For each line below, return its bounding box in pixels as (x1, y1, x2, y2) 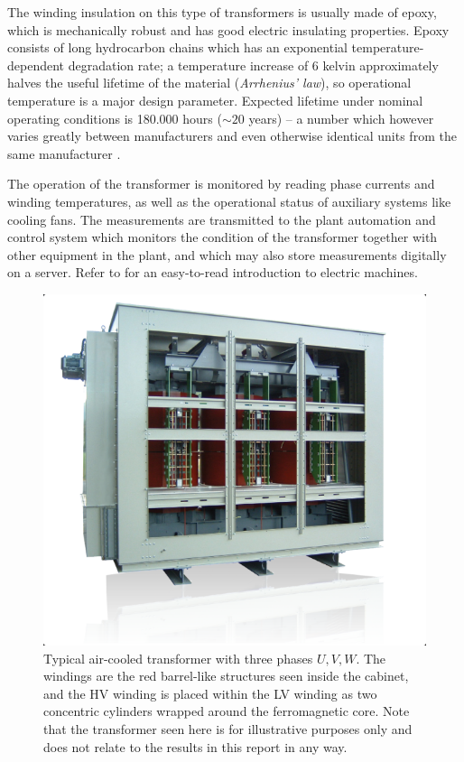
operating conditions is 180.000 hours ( (7, 108, 222, 127)
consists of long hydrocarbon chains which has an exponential (7, 38, 348, 57)
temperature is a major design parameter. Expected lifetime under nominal (7, 90, 423, 109)
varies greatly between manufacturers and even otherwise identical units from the (7, 126, 457, 145)
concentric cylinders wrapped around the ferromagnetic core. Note (43, 702, 410, 720)
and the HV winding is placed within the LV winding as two (43, 683, 377, 702)
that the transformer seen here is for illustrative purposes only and (43, 720, 413, 738)
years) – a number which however (248, 108, 434, 127)
